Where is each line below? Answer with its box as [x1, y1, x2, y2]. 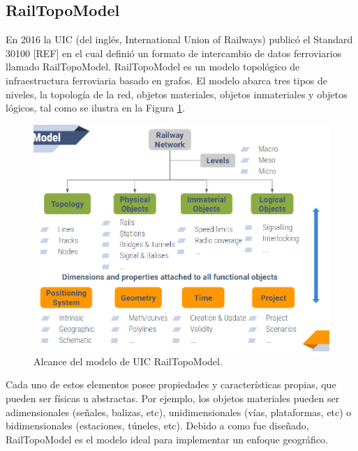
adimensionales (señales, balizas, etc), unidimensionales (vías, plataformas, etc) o [6, 404, 352, 419]
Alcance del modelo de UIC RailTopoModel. [33, 353, 223, 368]
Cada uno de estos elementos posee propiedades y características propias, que [6, 377, 336, 392]
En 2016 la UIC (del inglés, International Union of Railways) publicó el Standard [6, 32, 353, 47]
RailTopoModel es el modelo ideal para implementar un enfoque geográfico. [6, 431, 329, 446]
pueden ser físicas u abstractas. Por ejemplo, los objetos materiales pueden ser [6, 390, 340, 405]
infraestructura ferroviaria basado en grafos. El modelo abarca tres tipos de [6, 72, 328, 87]
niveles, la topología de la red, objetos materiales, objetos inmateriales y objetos [6, 86, 348, 101]
